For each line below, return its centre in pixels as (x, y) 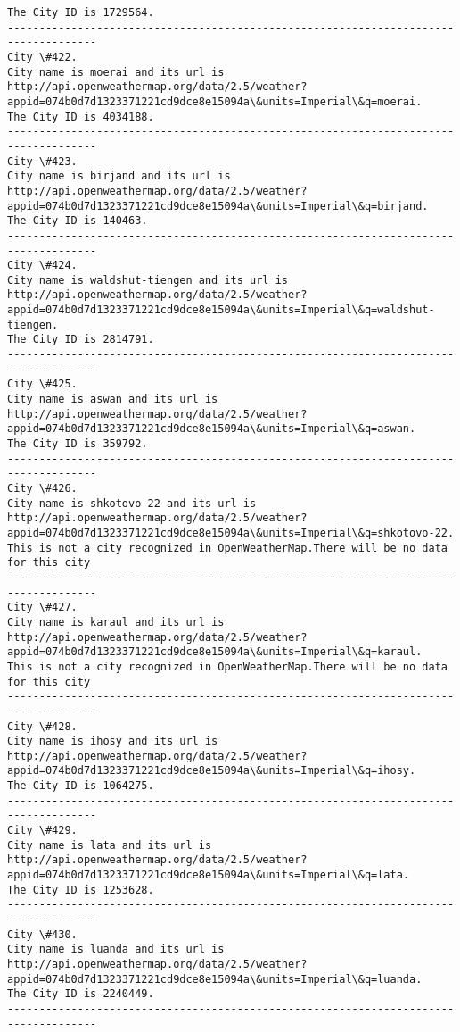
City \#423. (42, 161)
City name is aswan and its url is (113, 399)
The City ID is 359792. (78, 444)
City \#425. (42, 384)
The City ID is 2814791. (81, 340)
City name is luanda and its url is (116, 949)
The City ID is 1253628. (81, 890)
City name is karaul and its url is (116, 622)
